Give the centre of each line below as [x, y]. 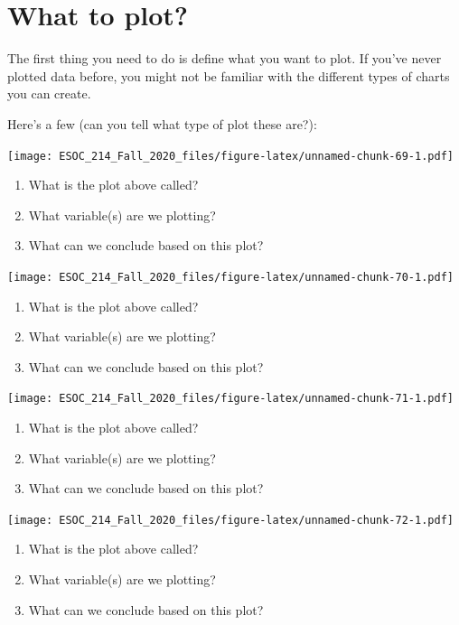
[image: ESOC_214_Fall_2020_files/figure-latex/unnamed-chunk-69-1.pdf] [230, 156]
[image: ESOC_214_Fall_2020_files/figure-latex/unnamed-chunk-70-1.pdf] [230, 277]
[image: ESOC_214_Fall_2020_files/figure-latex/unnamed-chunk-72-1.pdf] [230, 520]
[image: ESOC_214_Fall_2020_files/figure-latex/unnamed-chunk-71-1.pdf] [230, 399]
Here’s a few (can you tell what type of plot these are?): [162, 123]
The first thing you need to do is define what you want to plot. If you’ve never [225, 58]
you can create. [49, 93]
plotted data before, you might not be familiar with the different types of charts [229, 75]
